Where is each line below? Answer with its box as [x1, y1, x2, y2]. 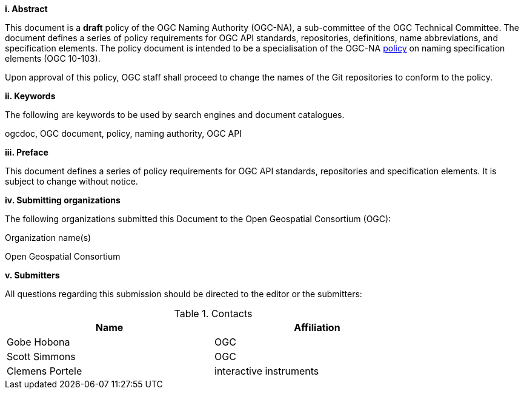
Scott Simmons [7, 350, 76, 363]
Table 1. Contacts [174, 307, 253, 320]
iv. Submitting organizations [5, 195, 121, 205]
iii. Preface [5, 147, 48, 157]
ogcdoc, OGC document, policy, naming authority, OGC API [5, 128, 242, 139]
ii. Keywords [5, 91, 56, 101]
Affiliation [294, 321, 340, 333]
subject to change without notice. [5, 176, 138, 186]
